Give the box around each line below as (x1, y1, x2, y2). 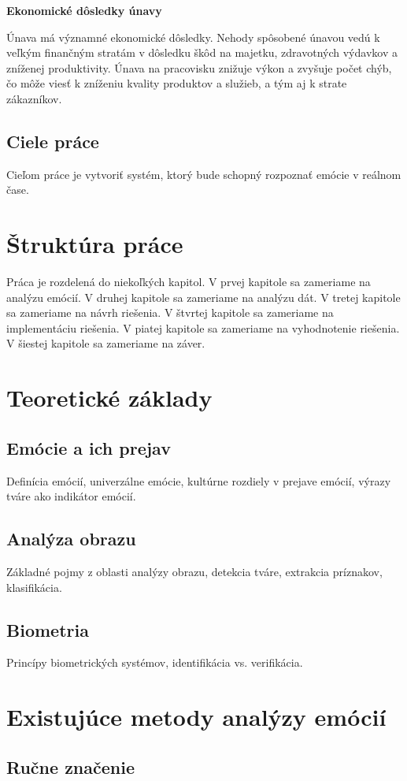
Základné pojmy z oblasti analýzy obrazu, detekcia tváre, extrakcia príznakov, (6, 563, 383, 580)
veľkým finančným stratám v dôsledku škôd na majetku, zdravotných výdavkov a (6, 44, 398, 61)
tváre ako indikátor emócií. (6, 488, 136, 504)
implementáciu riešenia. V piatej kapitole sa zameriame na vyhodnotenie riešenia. (6, 319, 400, 336)
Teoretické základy (6, 381, 213, 414)
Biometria (6, 617, 89, 642)
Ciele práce (6, 128, 99, 153)
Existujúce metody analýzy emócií (6, 701, 387, 733)
